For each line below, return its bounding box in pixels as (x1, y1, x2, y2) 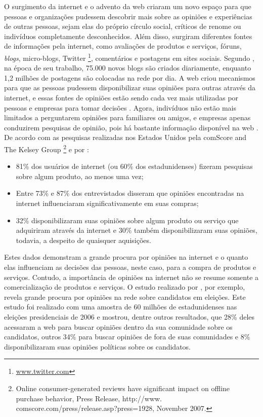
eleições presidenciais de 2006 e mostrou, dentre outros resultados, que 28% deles (4, 311, 255, 322)
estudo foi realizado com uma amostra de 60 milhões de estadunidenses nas (4, 301, 237, 312)
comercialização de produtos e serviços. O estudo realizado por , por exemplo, (4, 282, 245, 292)
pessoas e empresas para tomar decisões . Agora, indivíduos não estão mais (4, 102, 236, 113)
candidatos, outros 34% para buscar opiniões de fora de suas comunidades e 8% (4, 331, 250, 342)
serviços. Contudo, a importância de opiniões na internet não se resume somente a (4, 271, 259, 282)
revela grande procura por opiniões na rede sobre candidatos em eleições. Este (4, 291, 246, 302)
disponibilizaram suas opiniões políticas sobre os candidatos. (4, 341, 191, 352)
